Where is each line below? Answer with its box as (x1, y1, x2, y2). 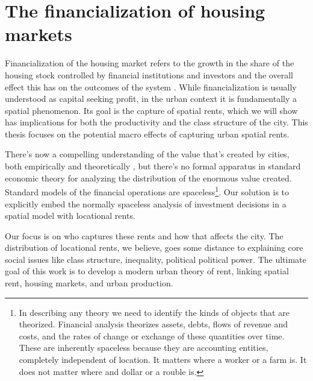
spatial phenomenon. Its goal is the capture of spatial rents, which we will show (5, 104, 298, 116)
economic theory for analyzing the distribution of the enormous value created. (5, 171, 292, 184)
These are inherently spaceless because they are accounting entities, (19, 341, 268, 354)
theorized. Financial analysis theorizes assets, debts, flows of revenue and (19, 318, 288, 330)
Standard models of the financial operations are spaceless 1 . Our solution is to (5, 184, 290, 198)
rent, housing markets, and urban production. (5, 277, 173, 289)
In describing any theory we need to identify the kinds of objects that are (19, 306, 290, 318)
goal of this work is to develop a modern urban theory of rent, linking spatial (5, 265, 289, 277)
